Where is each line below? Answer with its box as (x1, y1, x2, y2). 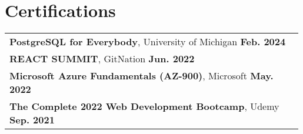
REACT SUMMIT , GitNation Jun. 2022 (9, 52, 195, 66)
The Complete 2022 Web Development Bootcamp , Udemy (9, 99, 279, 113)
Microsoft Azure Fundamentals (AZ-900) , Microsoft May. (9, 69, 274, 83)
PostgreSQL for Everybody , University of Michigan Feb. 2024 (9, 35, 286, 49)
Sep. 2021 (9, 113, 55, 127)
